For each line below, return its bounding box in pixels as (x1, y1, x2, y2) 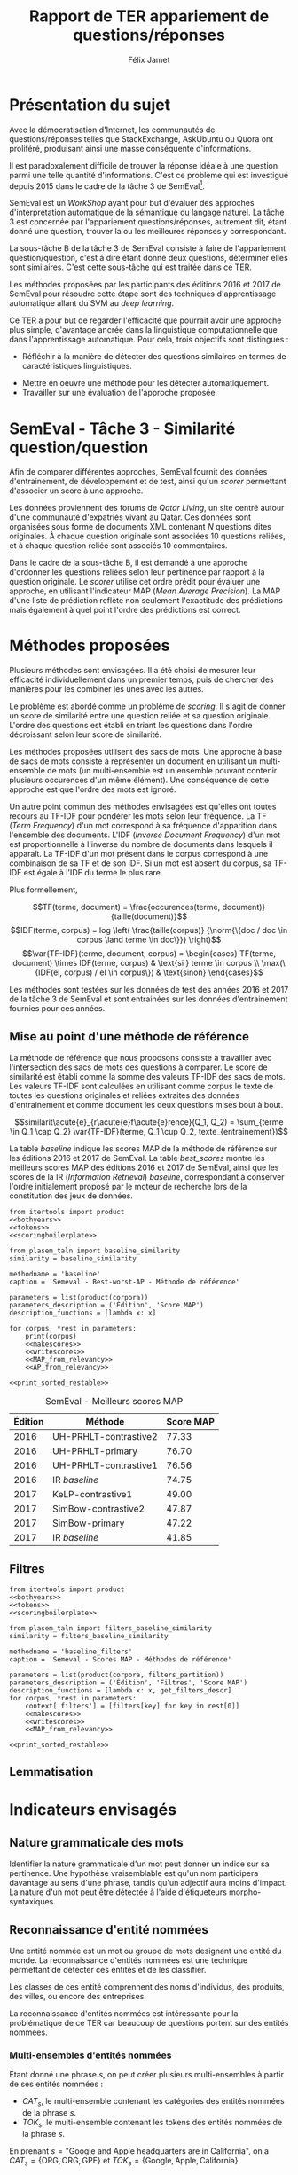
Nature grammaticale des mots (9, 1834, 184, 1850)
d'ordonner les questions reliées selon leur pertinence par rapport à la (9, 567, 265, 577)
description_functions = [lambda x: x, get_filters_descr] (9, 1685, 232, 1695)
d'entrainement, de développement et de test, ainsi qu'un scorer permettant (9, 476, 286, 487)
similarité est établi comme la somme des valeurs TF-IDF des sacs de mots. (9, 1072, 286, 1082)
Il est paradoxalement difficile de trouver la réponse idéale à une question (9, 160, 278, 170)
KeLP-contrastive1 (52, 1488, 133, 1501)
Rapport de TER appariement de (28, 6, 270, 27)
